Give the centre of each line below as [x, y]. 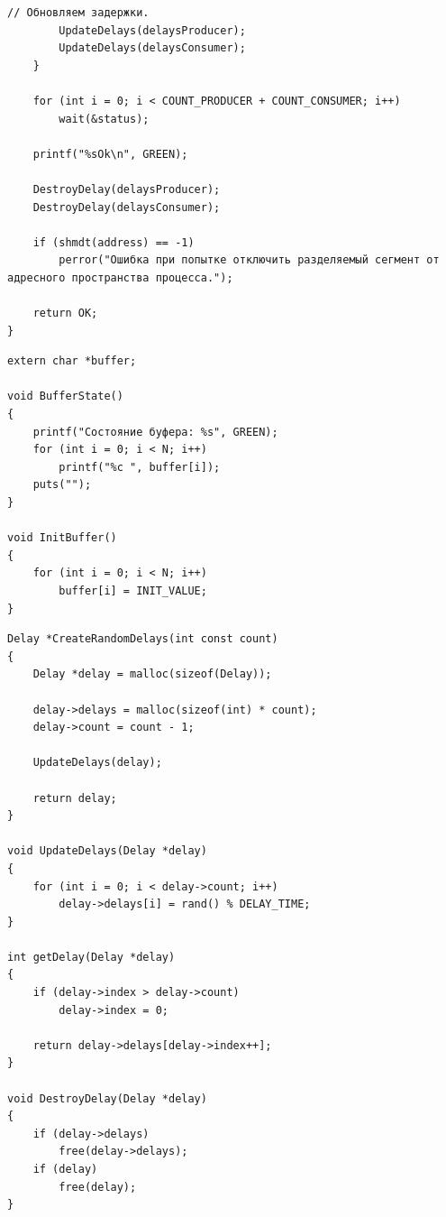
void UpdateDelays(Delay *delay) [107, 851]
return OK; [65, 313]
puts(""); [62, 485]
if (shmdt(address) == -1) [114, 242]
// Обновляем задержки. [78, 13]
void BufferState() [65, 396]
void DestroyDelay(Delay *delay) [107, 1098]
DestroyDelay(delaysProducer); [127, 189]
